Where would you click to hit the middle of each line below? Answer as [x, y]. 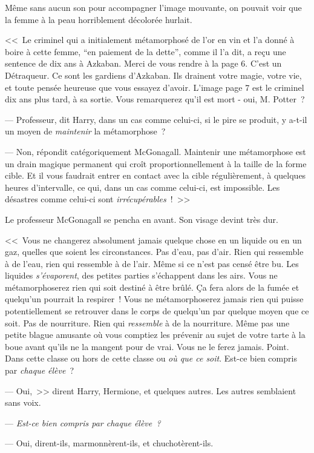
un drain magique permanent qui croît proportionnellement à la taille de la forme [156, 163]
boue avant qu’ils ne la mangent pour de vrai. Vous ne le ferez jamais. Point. [147, 346]
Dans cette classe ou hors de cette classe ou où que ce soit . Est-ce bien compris [151, 358]
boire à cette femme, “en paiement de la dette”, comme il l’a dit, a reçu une [146, 51]
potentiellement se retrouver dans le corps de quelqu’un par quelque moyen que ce [157, 311]
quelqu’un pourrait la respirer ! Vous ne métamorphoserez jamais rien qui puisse [154, 299]
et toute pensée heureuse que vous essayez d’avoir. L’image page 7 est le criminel [155, 87]
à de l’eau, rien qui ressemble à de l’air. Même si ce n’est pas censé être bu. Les [152, 263]
